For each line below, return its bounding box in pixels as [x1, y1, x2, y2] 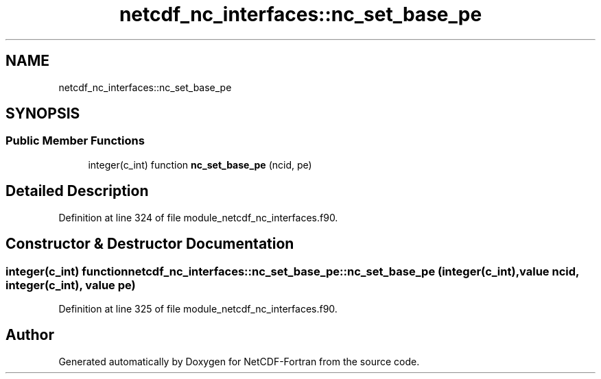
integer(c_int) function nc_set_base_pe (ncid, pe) [88, 158, 312, 171]
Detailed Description [5, 182, 149, 200]
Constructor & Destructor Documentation [5, 235, 294, 253]
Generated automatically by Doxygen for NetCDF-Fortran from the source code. [58, 355, 420, 367]
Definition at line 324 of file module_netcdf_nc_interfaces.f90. [58, 211, 338, 223]
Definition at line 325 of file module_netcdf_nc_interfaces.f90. [58, 302, 338, 315]
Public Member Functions [5, 134, 145, 148]
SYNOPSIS [5, 105, 80, 123]
